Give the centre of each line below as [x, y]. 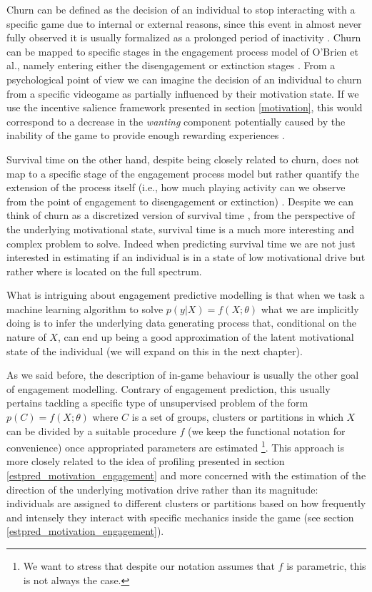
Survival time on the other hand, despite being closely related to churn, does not [183, 159]
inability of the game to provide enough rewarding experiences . [146, 135]
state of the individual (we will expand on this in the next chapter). [155, 351]
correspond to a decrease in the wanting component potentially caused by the [176, 121]
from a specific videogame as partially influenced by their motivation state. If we [183, 93]
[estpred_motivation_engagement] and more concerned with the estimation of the [186, 475]
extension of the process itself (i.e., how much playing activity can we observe [176, 187]
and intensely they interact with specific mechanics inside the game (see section [180, 517]
